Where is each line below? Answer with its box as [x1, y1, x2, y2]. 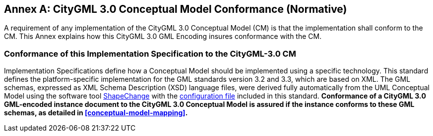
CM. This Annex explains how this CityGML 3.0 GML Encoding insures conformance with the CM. [4, 32, 322, 41]
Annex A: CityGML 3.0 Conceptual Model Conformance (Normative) [4, 3, 347, 15]
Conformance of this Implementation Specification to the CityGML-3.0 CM [4, 48, 296, 59]
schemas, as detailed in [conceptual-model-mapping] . [4, 108, 188, 117]
